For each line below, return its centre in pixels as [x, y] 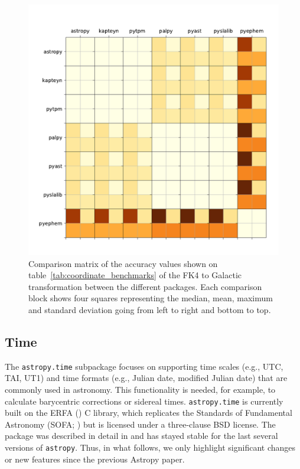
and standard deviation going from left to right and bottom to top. [150, 309]
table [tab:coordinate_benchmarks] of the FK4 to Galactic [135, 275]
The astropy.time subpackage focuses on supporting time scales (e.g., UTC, [144, 366]
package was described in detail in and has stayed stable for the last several [141, 436]
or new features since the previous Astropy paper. [95, 459]
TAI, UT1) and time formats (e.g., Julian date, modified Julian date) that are [146, 378]
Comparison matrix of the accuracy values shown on [123, 263]
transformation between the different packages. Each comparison [145, 286]
